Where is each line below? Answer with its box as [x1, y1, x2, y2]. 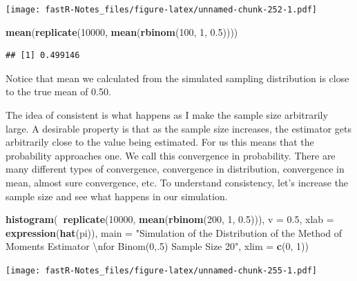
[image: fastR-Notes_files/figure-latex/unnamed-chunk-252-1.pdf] [6, 5, 318, 14]
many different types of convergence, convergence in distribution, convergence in [6, 162, 345, 176]
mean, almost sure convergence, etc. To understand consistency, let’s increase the [6, 175, 349, 189]
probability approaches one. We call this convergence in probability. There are [6, 148, 336, 162]
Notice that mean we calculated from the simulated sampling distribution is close [6, 70, 349, 85]
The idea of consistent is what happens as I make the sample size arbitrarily [6, 108, 328, 122]
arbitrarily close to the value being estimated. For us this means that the [6, 135, 314, 149]
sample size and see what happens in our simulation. [6, 188, 228, 203]
